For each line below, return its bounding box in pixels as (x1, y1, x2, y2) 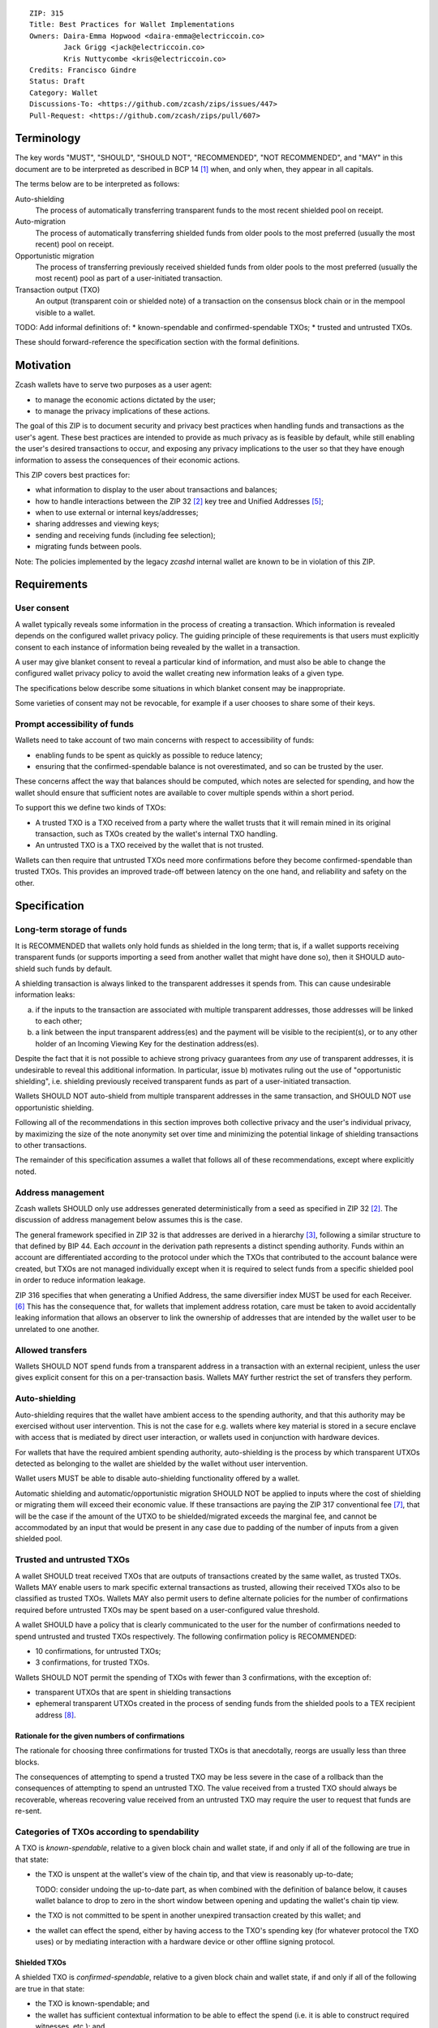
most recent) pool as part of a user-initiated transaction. (35, 273, 223, 283)
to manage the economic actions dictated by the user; (35, 394, 217, 405)
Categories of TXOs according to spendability (15, 1826, 200, 1837)
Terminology (15, 131, 81, 145)
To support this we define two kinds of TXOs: (15, 803, 166, 813)
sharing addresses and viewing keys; (35, 519, 160, 529)
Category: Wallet (29, 88, 98, 97)
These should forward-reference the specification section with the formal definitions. (15, 337, 300, 347)
